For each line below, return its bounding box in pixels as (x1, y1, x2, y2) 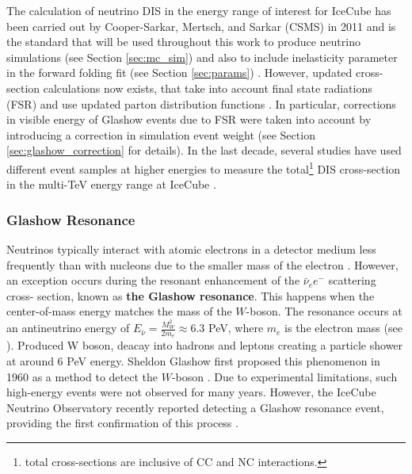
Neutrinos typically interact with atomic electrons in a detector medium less (6, 241, 376, 257)
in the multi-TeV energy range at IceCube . (6, 176, 216, 193)
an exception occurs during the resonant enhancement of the (6, 272, 300, 289)
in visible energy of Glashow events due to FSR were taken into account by (6, 111, 372, 128)
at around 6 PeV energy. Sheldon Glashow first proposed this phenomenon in (6, 353, 380, 369)
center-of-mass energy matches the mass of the (6, 303, 232, 319)
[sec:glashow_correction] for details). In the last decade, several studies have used (6, 142, 402, 159)
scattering (328, 272, 376, 289)
